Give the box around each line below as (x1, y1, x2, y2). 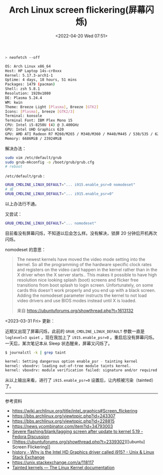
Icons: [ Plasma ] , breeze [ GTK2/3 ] (5, 109, 75, 114)
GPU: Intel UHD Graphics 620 (5, 127, 64, 132)
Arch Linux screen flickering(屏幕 (9, 4, 146, 16)
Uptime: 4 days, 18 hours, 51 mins (5, 77, 77, 83)
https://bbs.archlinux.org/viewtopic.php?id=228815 (12, 418, 115, 424)
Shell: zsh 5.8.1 (5, 86, 40, 91)
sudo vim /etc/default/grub (5, 155, 62, 160)
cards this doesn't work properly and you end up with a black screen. (16, 287, 156, 293)
